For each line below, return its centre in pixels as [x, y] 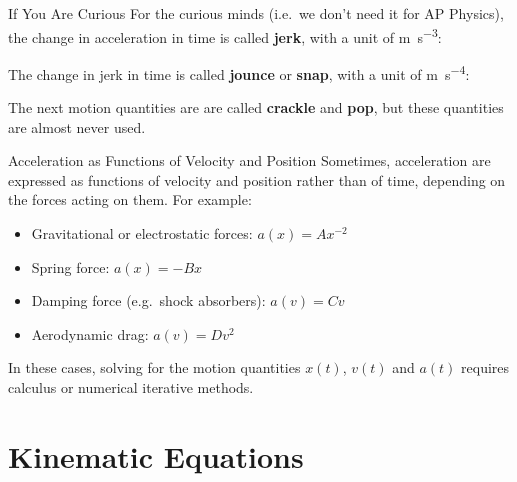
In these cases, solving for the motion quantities [154, 367]
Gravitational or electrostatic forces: [142, 233]
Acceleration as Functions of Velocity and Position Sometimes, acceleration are [249, 160]
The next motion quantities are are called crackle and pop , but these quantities [256, 107]
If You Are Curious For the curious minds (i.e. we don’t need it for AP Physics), [256, 13]
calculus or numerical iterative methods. [131, 387]
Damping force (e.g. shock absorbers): [148, 300]
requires [485, 367]
